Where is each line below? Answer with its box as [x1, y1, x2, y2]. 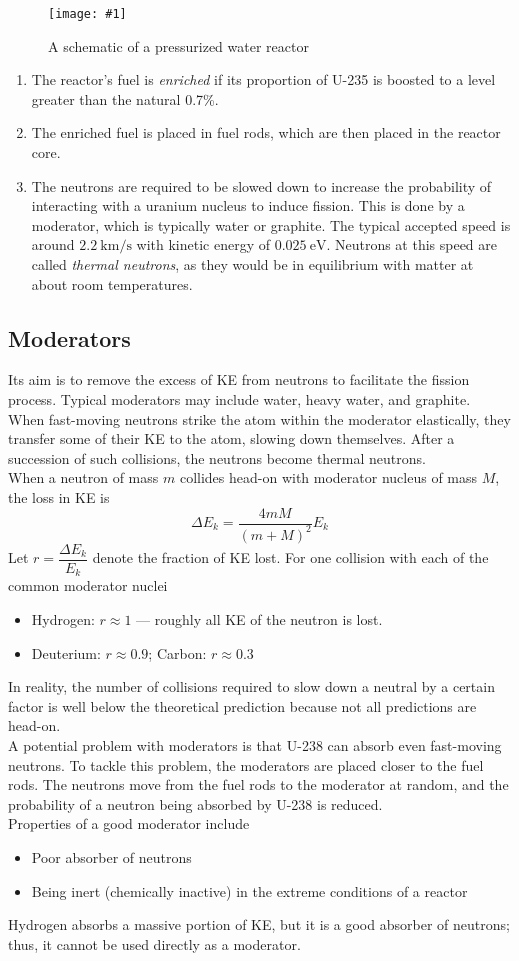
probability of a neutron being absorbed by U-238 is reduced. [8, 793, 383, 814]
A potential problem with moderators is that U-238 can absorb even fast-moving [8, 735, 502, 756]
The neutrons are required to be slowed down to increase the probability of [31, 175, 492, 196]
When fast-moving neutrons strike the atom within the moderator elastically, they [8, 408, 511, 429]
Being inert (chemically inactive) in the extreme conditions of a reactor [31, 880, 468, 901]
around [31, 234, 75, 255]
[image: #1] [48, 7, 127, 21]
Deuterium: [31, 642, 101, 663]
